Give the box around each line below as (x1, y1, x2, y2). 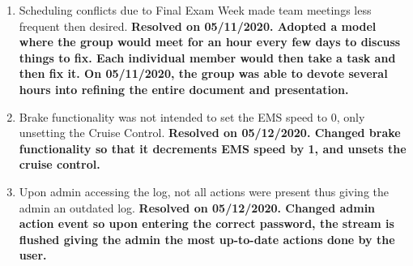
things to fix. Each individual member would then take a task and (19, 49, 396, 66)
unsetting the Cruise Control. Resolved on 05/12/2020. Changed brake (19, 124, 401, 141)
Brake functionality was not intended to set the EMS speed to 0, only (19, 108, 365, 125)
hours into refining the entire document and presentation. (19, 80, 349, 97)
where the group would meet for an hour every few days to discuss (19, 33, 401, 50)
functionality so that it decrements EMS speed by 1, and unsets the (19, 139, 407, 157)
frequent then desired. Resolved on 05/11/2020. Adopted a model (19, 17, 377, 34)
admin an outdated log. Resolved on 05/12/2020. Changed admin (19, 199, 376, 216)
